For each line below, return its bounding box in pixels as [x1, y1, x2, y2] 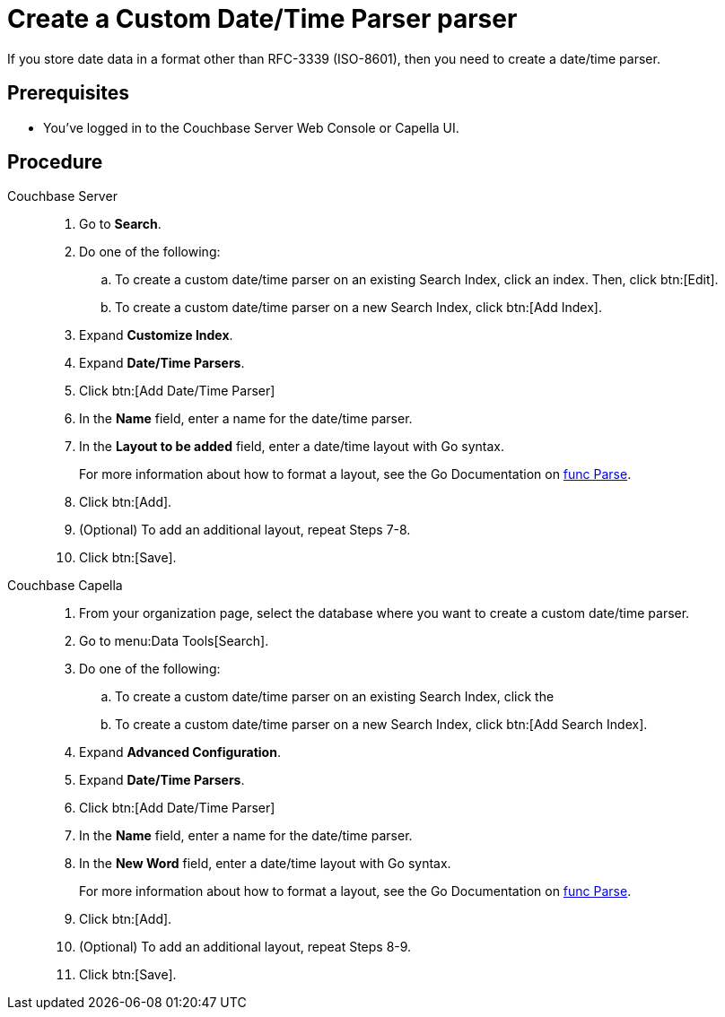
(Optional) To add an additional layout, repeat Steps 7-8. [79, 522, 411, 538]
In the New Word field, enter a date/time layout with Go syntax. [79, 856, 451, 872]
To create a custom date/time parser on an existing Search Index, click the [115, 689, 555, 705]
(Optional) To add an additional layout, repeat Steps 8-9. [79, 939, 412, 955]
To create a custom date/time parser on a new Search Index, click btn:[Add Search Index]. [115, 717, 648, 733]
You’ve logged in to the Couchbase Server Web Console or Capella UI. [43, 119, 459, 135]
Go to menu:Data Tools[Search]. [79, 633, 269, 649]
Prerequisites [7, 82, 129, 105]
